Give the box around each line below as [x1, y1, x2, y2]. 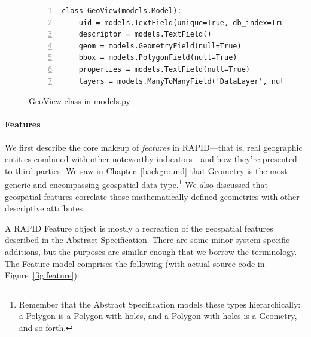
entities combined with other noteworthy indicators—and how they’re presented [5, 153, 297, 165]
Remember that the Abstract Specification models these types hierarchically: [19, 297, 301, 310]
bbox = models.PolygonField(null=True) [78, 53, 237, 62]
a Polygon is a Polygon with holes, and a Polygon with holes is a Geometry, [19, 309, 297, 322]
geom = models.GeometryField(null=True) [78, 41, 242, 50]
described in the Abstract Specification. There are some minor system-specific [5, 233, 290, 246]
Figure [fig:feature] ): [5, 269, 80, 281]
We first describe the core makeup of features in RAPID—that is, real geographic [5, 141, 303, 153]
